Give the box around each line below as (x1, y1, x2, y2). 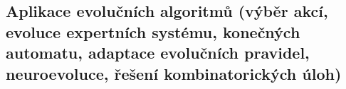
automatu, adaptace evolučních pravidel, (6, 42, 310, 64)
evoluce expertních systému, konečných (6, 20, 300, 42)
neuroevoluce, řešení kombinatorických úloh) (6, 62, 342, 84)
